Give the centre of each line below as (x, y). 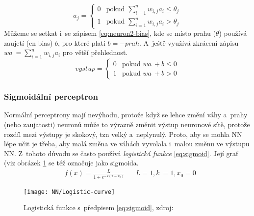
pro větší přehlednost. (95, 52)
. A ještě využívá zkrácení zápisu (189, 42)
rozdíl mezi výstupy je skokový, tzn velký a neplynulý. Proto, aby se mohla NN (123, 134)
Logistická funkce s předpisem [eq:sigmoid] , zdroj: (99, 207)
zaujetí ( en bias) (28, 42)
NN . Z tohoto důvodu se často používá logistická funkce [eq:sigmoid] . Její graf (121, 153)
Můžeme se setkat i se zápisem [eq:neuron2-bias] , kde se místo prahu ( (110, 33)
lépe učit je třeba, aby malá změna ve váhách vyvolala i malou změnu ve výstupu (127, 144)
